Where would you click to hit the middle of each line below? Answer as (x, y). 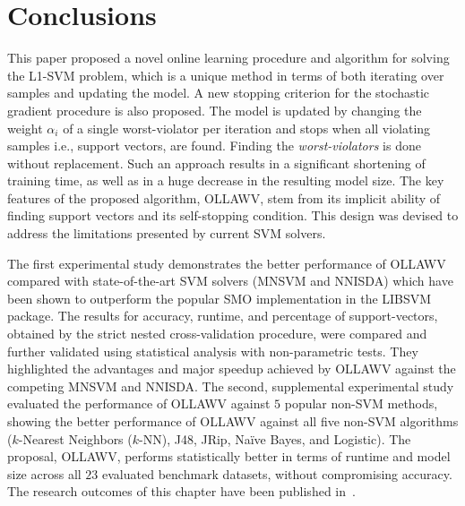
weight (25, 128)
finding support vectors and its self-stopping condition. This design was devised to (233, 215)
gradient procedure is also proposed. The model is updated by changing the (215, 110)
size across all (44, 473)
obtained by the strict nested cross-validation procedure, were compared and (217, 334)
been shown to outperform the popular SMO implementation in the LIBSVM (220, 298)
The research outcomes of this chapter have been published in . (181, 491)
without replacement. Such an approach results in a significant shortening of (216, 163)
